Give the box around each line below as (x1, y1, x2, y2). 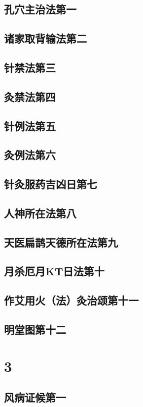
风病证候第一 (4, 390, 66, 405)
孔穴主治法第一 (4, 1, 76, 17)
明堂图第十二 (4, 321, 66, 337)
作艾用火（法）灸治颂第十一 (4, 293, 139, 308)
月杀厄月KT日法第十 (4, 263, 105, 279)
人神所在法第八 (4, 205, 76, 220)
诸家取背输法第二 (4, 31, 87, 46)
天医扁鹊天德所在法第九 (4, 234, 118, 250)
